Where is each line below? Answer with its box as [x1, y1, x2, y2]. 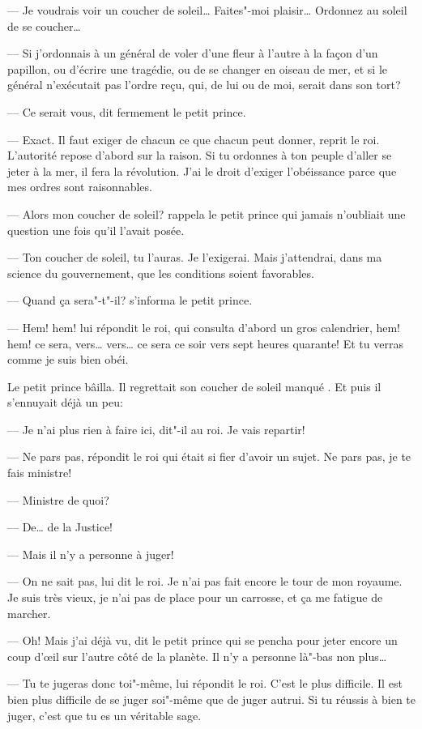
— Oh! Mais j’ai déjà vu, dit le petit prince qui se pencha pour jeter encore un [7, 632, 398, 649]
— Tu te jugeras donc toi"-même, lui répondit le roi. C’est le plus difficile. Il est [7, 675, 403, 692]
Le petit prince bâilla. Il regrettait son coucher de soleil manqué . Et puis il [7, 377, 382, 394]
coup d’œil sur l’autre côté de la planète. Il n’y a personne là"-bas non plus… [7, 647, 387, 664]
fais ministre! [7, 464, 72, 481]
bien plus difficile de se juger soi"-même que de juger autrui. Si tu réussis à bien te [7, 691, 416, 707]
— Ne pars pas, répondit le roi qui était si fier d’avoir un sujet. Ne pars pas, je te [7, 448, 411, 465]
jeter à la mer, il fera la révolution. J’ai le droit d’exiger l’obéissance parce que [7, 162, 397, 179]
